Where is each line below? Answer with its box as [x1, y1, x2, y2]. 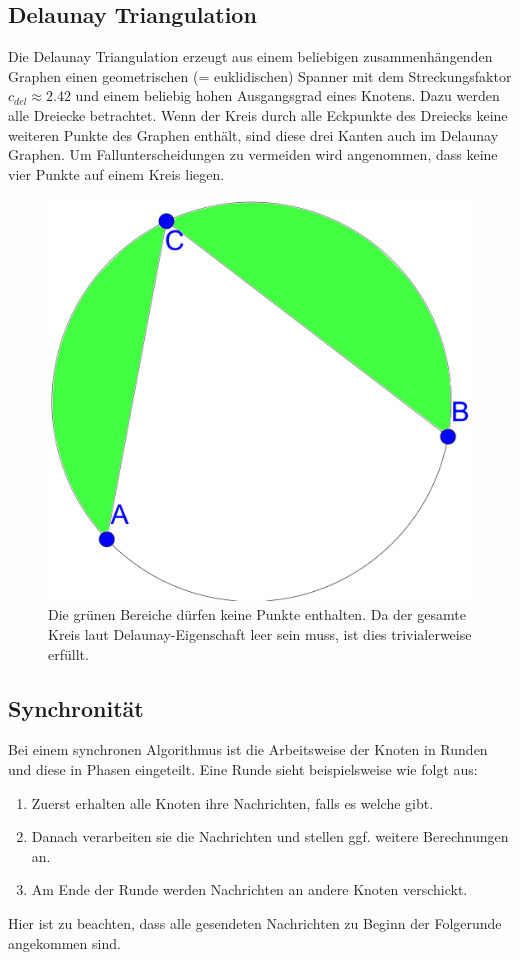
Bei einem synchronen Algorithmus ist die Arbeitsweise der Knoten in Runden [8, 739, 488, 760]
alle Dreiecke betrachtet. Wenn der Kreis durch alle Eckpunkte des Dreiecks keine [8, 104, 508, 125]
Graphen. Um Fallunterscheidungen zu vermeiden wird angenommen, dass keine [8, 144, 498, 165]
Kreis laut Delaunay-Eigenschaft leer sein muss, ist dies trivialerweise [48, 624, 472, 645]
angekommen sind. [8, 932, 121, 953]
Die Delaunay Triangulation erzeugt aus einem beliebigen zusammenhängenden [8, 46, 493, 67]
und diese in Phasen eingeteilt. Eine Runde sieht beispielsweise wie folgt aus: [8, 759, 478, 779]
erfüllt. [48, 643, 89, 664]
